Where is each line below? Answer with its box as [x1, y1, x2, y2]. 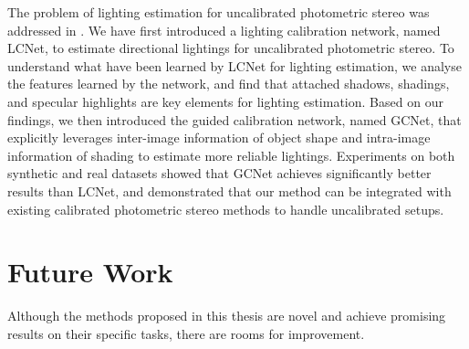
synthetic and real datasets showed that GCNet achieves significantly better [7, 164, 432, 183]
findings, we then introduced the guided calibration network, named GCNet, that [7, 110, 462, 129]
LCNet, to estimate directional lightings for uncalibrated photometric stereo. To [7, 38, 454, 58]
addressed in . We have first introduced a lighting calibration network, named [7, 20, 441, 39]
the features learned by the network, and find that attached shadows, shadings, [7, 74, 450, 93]
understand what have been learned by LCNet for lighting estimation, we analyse [7, 56, 462, 75]
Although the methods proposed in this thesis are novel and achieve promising [7, 306, 446, 325]
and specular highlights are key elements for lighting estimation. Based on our [7, 91, 443, 111]
